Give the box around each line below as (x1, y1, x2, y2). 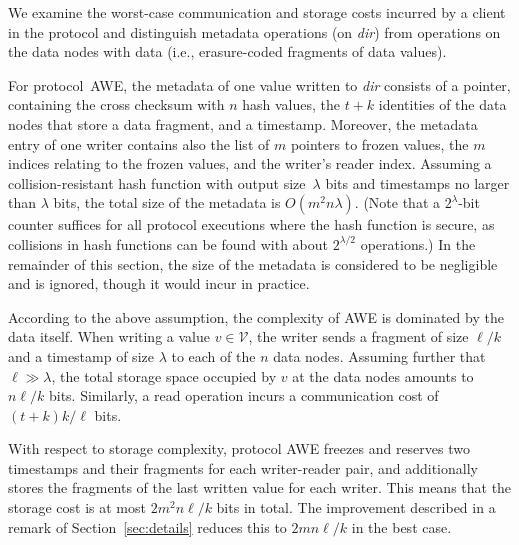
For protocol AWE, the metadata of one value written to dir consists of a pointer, (8, 74, 511, 95)
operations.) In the (360, 233, 476, 254)
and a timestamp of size (8, 345, 154, 366)
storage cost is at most (8, 497, 146, 518)
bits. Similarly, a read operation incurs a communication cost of (48, 385, 439, 406)
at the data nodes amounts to (292, 365, 474, 386)
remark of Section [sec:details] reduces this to (8, 516, 287, 537)
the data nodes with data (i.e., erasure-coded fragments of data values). (8, 41, 447, 62)
